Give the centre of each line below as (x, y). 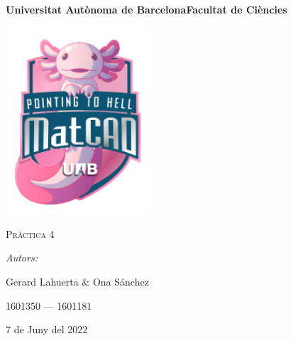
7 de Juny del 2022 (47, 329)
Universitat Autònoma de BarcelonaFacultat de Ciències (146, 9)
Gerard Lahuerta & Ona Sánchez (77, 281)
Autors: (22, 258)
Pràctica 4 (30, 233)
